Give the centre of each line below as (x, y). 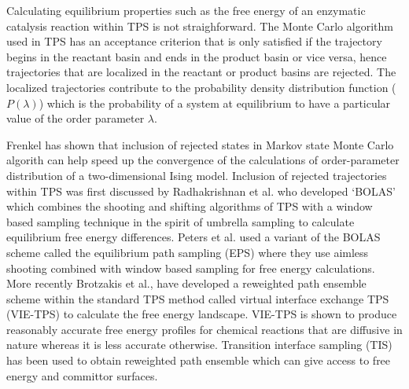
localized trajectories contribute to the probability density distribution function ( (201, 87)
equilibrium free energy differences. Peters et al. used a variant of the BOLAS (193, 237)
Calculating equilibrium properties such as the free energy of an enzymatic (186, 10)
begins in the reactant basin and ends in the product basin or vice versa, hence (197, 56)
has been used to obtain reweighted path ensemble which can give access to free (199, 360)
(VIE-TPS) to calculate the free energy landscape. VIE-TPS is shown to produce (202, 314)
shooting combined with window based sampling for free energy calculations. (191, 268)
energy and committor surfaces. (82, 375)
